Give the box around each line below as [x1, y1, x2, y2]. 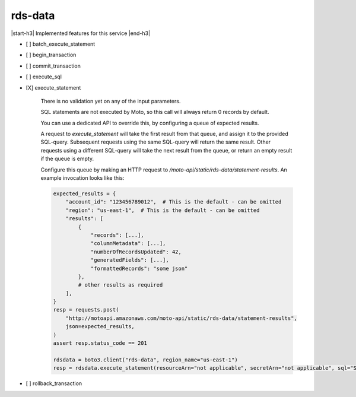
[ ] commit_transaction [26, 62, 81, 69]
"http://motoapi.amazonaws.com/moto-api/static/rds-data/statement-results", [65, 315, 298, 322]
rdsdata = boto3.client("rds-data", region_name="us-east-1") [53, 356, 238, 363]
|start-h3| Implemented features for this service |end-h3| [11, 30, 151, 37]
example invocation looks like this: [40, 174, 125, 182]
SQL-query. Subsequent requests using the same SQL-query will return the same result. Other [40, 138, 271, 145]
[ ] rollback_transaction [26, 380, 82, 387]
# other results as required [78, 282, 163, 288]
